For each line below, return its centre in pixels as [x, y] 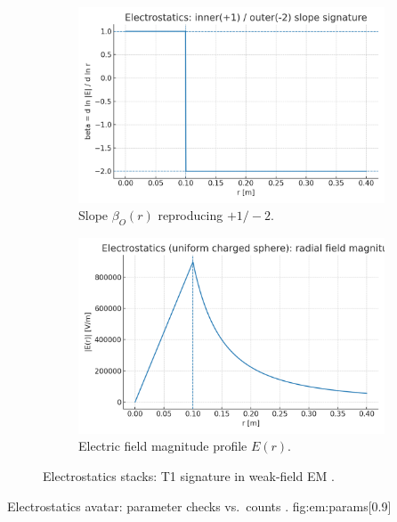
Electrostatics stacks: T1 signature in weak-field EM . [189, 475]
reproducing [190, 215]
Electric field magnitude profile [163, 446]
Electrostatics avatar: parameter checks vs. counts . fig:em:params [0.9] [199, 506]
